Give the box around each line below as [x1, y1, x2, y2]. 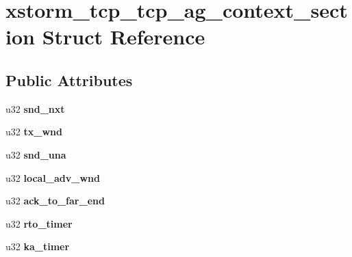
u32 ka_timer [5, 239, 70, 254]
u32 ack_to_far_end [5, 193, 105, 208]
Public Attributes [5, 69, 133, 90]
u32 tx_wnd [5, 124, 62, 139]
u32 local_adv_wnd [5, 170, 100, 185]
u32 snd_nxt [5, 101, 65, 116]
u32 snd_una [5, 147, 66, 161]
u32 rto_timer [5, 216, 73, 230]
